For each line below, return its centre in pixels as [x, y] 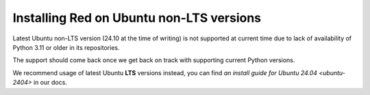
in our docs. [50, 83]
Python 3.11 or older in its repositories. [66, 47]
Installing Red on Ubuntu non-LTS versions [137, 18]
